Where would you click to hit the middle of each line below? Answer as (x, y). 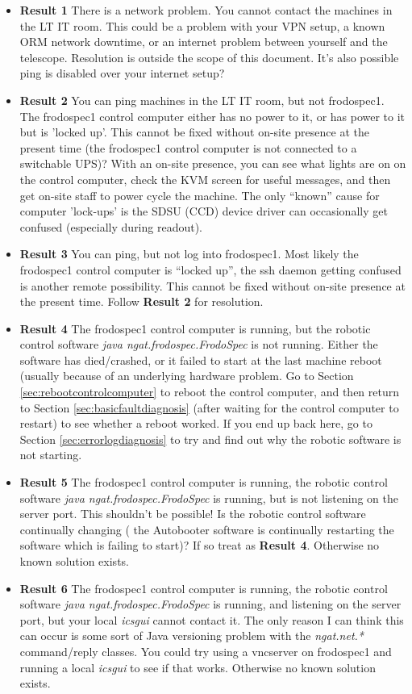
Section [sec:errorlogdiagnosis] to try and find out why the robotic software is (210, 439)
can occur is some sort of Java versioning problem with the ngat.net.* (192, 635)
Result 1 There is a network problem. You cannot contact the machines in (206, 10)
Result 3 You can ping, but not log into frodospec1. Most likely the (189, 254)
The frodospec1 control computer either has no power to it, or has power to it (212, 116)
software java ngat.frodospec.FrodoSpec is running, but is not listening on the (209, 498)
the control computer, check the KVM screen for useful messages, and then (205, 179)
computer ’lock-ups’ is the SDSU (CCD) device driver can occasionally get (204, 211)
